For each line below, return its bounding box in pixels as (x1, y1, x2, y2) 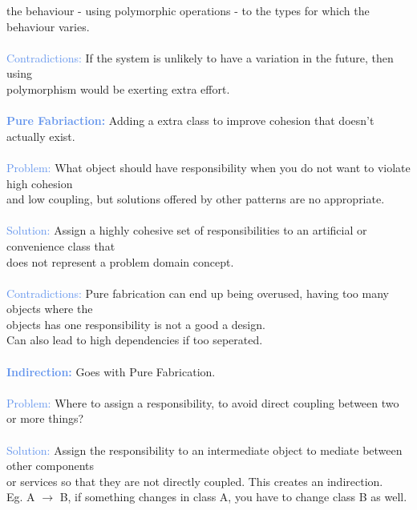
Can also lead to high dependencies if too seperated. (6, 331, 263, 348)
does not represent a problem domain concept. (6, 253, 234, 270)
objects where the (6, 300, 93, 317)
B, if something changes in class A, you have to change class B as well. (59, 488, 407, 505)
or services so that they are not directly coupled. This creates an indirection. (6, 472, 383, 489)
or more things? (6, 410, 84, 427)
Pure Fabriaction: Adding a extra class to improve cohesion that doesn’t (6, 112, 374, 129)
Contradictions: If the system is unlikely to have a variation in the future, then (6, 49, 394, 66)
